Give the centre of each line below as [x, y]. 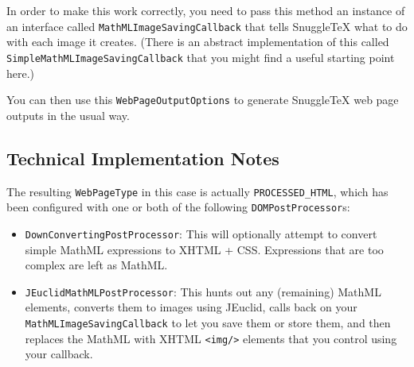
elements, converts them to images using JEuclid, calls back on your [191, 307]
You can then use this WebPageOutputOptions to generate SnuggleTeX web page [203, 100]
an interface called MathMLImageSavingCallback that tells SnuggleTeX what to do [207, 26]
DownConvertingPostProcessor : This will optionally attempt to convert [201, 233]
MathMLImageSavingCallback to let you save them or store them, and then [208, 322]
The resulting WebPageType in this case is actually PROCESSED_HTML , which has [197, 191]
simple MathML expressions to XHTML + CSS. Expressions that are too [204, 249]
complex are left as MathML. [96, 265]
